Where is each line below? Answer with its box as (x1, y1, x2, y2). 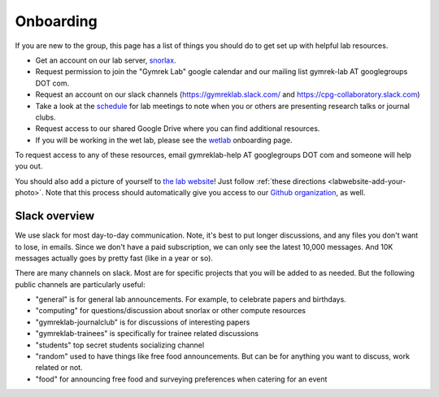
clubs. (35, 112, 56, 122)
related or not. (35, 363, 83, 373)
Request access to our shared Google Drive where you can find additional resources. (35, 124, 320, 133)
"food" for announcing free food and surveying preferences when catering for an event (35, 374, 328, 384)
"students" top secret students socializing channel (35, 340, 205, 350)
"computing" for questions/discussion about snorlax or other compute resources (35, 306, 306, 316)
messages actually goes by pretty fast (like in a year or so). (15, 253, 213, 263)
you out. (15, 161, 43, 171)
